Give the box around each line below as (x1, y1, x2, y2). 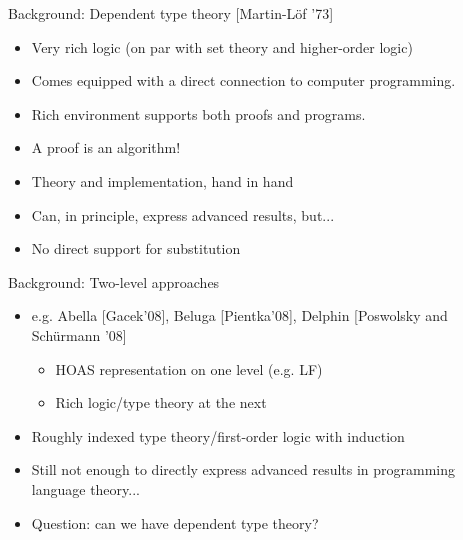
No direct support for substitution (31, 238, 241, 259)
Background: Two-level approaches (8, 271, 220, 292)
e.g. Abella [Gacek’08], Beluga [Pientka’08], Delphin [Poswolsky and (31, 305, 448, 326)
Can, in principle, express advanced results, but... (31, 204, 335, 225)
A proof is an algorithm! (31, 137, 181, 158)
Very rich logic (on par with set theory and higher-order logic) (31, 36, 413, 57)
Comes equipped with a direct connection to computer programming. (31, 70, 456, 91)
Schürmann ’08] (31, 324, 127, 345)
